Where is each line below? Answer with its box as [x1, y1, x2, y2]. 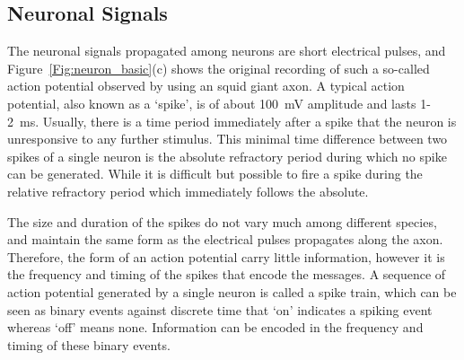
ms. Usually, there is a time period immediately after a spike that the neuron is [19, 111, 457, 130]
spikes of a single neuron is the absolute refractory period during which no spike [7, 146, 447, 165]
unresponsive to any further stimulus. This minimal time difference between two [7, 129, 448, 148]
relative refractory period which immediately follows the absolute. [7, 181, 369, 200]
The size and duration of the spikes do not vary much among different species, [7, 212, 437, 231]
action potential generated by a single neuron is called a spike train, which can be [7, 282, 457, 301]
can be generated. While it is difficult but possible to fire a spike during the [7, 164, 423, 183]
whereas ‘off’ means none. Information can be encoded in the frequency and [7, 318, 424, 337]
